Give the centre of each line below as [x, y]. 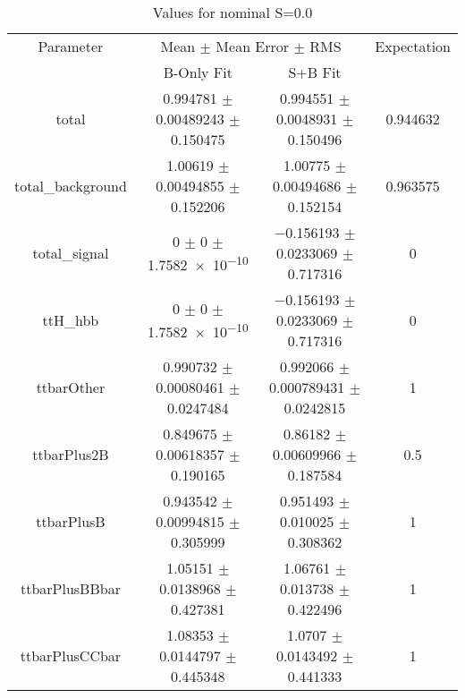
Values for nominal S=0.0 [232, 12]
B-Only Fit [198, 72]
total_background [71, 186]
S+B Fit [315, 72]
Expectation [413, 46]
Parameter [71, 46]
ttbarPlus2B [71, 454]
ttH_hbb [71, 320]
